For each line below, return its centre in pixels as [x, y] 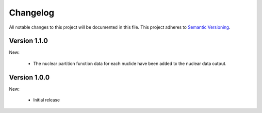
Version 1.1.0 [28, 41]
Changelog [32, 13]
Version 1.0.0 [29, 77]
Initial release [47, 100]
